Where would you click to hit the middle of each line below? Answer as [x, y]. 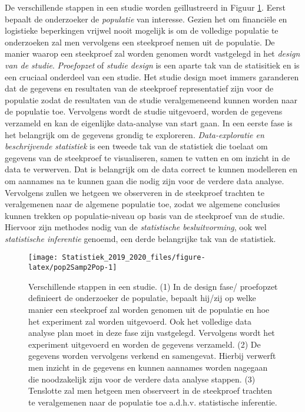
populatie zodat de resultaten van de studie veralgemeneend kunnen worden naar [151, 99]
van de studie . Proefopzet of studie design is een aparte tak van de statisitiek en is [152, 65]
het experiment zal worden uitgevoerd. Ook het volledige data [140, 321]
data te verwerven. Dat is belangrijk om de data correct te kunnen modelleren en [151, 169]
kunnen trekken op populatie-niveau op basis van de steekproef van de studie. [145, 215]
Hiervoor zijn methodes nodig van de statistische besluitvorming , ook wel [136, 227]
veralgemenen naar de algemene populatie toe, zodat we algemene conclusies [142, 204]
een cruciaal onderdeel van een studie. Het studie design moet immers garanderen [152, 76]
